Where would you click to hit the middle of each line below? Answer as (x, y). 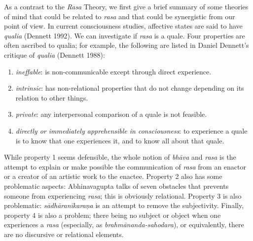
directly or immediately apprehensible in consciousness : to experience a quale (131, 130)
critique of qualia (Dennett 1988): (54, 54)
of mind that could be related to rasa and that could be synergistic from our (120, 16)
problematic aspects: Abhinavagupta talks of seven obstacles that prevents (116, 186)
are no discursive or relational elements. (64, 234)
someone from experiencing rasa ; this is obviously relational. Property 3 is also (123, 195)
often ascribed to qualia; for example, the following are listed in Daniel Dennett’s (126, 45)
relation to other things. (52, 97)
